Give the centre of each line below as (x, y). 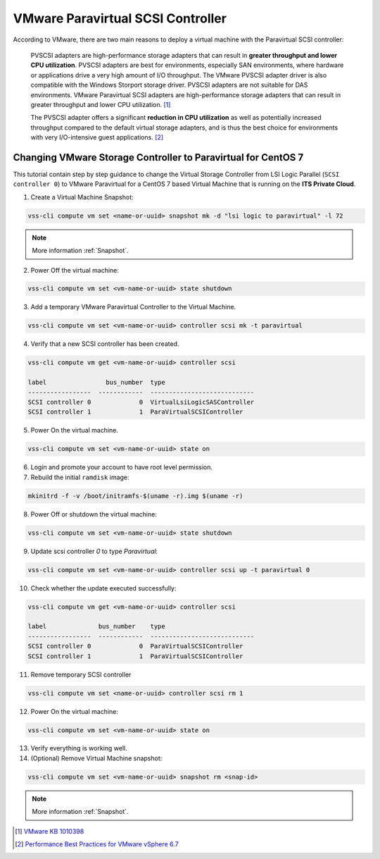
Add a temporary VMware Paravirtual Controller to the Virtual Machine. (133, 307)
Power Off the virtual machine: (75, 270)
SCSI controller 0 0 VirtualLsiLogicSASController (141, 402)
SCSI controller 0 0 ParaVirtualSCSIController (135, 646)
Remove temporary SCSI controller (81, 674)
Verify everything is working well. (79, 748)
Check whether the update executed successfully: (103, 588)
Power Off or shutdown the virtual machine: (94, 514)
